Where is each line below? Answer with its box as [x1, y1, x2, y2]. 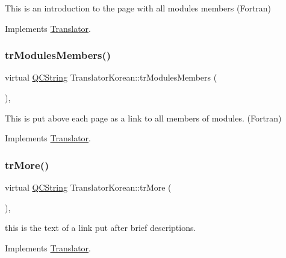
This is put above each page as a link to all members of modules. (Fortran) [5, 111, 282, 124]
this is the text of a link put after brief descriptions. [5, 221, 196, 234]
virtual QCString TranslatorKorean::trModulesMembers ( [5, 71, 217, 84]
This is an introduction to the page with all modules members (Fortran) [5, 2, 272, 14]
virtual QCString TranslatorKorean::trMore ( [5, 181, 172, 193]
